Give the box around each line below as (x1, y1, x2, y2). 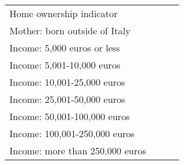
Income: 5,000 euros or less (9, 41, 120, 54)
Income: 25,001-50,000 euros (9, 92, 126, 106)
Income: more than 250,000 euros (9, 144, 146, 157)
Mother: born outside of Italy (9, 24, 131, 37)
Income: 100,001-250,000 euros (9, 127, 135, 140)
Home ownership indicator (9, 7, 118, 20)
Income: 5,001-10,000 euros (9, 58, 121, 72)
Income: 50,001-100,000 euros (9, 109, 130, 123)
